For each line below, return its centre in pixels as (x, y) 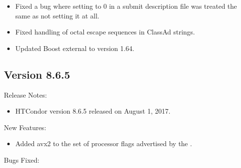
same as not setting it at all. (57, 15)
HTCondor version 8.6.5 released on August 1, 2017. (93, 111)
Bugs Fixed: (22, 160)
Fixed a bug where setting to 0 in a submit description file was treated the (126, 6)
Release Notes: (25, 94)
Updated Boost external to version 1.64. (75, 48)
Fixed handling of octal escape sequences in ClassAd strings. (105, 32)
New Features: (25, 127)
